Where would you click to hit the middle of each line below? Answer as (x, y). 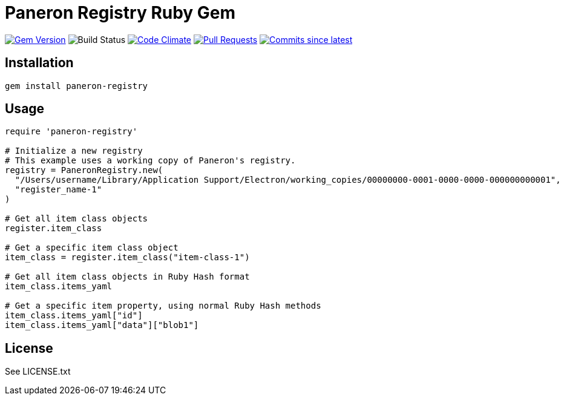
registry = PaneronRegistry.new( (84, 170)
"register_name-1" (58, 190)
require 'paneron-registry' (71, 132)
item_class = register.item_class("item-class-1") (127, 257)
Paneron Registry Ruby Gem (120, 13)
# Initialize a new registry (74, 151)
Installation (39, 63)
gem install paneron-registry (77, 86)
